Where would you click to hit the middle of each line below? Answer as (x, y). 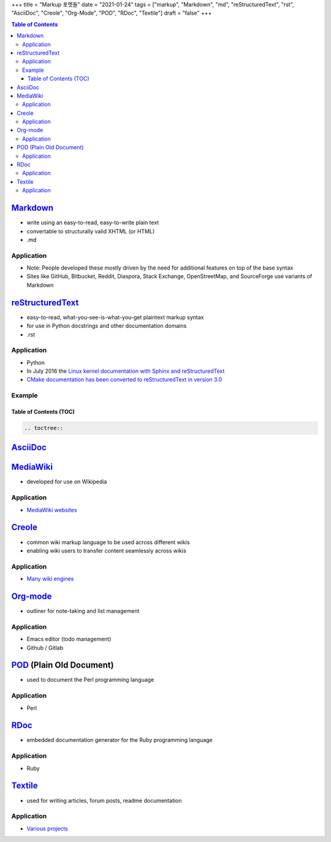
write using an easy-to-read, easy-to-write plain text (93, 223)
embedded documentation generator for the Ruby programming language (120, 740)
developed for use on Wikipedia (67, 481)
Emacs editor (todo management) (69, 639)
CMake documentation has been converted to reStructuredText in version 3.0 (124, 380)
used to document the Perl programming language (90, 680)
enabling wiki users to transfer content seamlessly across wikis (106, 550)
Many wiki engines (50, 579)
